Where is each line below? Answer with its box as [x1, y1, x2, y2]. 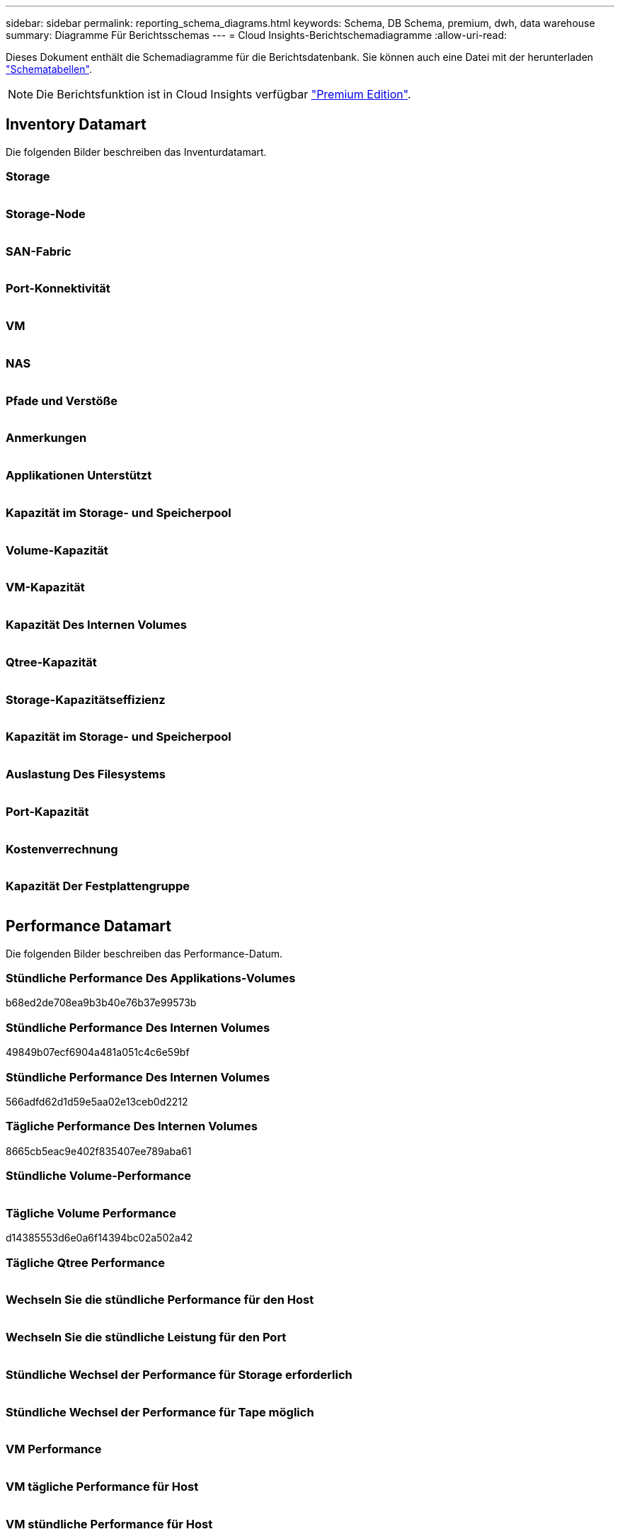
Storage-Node [6, 206, 86, 221]
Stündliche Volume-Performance [6, 1169, 192, 1183]
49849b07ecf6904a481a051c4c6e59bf [6, 1046, 190, 1059]
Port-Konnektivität [6, 281, 110, 296]
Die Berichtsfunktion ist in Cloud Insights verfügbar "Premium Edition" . [36, 87, 411, 101]
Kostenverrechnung [6, 841, 118, 856]
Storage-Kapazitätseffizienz [6, 692, 166, 707]
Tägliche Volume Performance [6, 1205, 176, 1220]
